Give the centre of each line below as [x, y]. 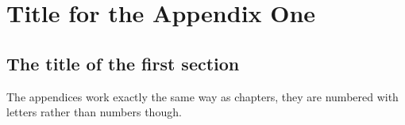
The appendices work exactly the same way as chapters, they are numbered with [202, 96]
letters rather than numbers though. [94, 112]
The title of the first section [123, 63]
